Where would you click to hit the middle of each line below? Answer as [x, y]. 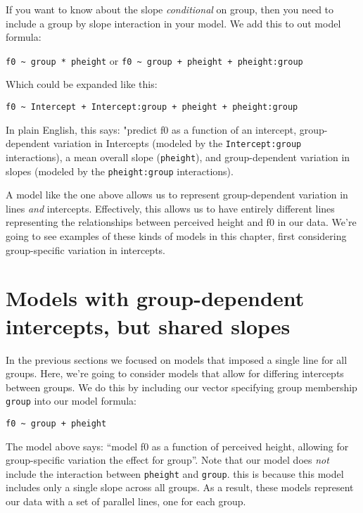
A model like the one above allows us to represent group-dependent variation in [177, 195]
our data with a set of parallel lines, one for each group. [126, 501]
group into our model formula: [71, 401]
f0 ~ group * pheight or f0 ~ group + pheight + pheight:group [154, 60]
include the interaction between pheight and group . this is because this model [175, 473]
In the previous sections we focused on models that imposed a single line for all [177, 359]
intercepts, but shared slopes [148, 325]
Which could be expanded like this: [82, 84]
